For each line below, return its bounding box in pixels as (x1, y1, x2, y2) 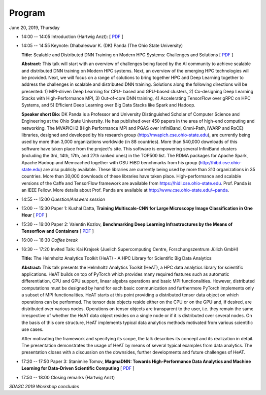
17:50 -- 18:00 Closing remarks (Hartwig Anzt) (21, 374, 115, 380)
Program (9, 7, 45, 18)
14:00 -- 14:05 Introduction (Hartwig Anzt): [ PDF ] (21, 34, 124, 39)
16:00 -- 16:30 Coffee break (21, 237, 78, 243)
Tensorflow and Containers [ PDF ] (21, 228, 94, 234)
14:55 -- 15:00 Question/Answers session (21, 196, 105, 202)
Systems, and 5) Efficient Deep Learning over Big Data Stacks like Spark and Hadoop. (21, 102, 196, 108)
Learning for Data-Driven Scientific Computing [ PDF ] (21, 365, 135, 371)
